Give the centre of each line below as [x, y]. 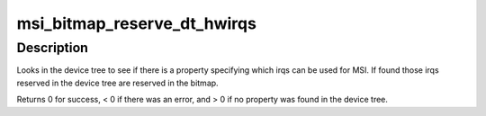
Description [53, 48]
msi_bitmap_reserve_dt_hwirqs [136, 23]
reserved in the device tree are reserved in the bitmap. [118, 83]
